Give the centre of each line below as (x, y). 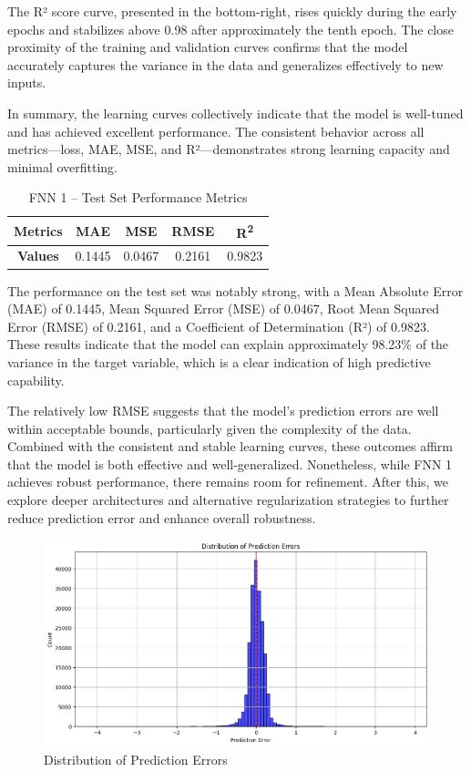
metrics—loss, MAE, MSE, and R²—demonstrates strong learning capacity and (229, 149)
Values (38, 256)
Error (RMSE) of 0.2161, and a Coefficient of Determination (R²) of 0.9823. (219, 326)
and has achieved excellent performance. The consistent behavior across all (216, 131)
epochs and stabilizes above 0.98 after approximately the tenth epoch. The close (230, 29)
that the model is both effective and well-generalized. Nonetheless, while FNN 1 (230, 463)
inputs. (27, 82)
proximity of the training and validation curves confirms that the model (208, 47)
